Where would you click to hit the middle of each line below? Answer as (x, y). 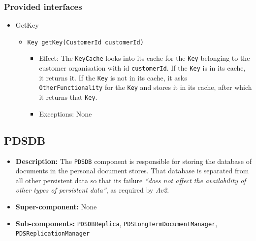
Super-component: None (56, 206)
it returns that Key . (68, 97)
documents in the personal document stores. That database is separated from (132, 171)
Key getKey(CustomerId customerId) (85, 42)
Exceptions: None (65, 113)
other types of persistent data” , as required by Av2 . (92, 190)
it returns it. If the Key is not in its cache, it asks (113, 77)
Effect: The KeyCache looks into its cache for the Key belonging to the (144, 58)
